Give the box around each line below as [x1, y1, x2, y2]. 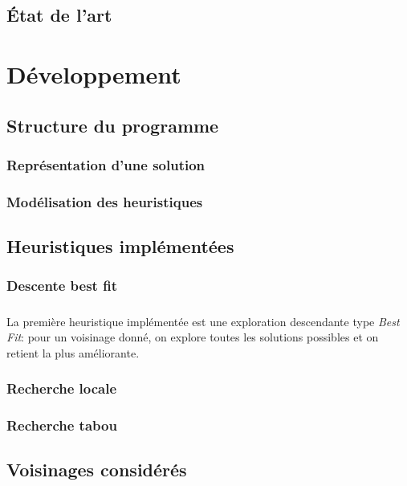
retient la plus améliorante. [6, 344, 140, 361]
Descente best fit [6, 276, 117, 296]
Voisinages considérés [6, 457, 187, 482]
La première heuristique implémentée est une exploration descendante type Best [6, 312, 400, 329]
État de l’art [6, 2, 112, 27]
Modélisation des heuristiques [6, 191, 203, 211]
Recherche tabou [6, 415, 117, 435]
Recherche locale [6, 378, 117, 398]
